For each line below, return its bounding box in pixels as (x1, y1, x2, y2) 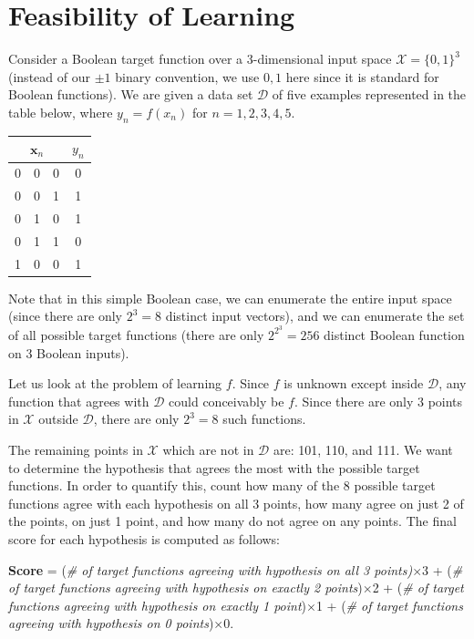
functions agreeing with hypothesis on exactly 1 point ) (8, 595, 307, 614)
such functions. (222, 409, 306, 428)
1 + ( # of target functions (315, 595, 463, 614)
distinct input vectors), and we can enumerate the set (165, 306, 465, 325)
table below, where (8, 102, 113, 121)
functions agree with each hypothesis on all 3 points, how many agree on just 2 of (8, 493, 464, 512)
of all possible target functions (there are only (8, 325, 264, 344)
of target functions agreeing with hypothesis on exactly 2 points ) (8, 578, 363, 597)
